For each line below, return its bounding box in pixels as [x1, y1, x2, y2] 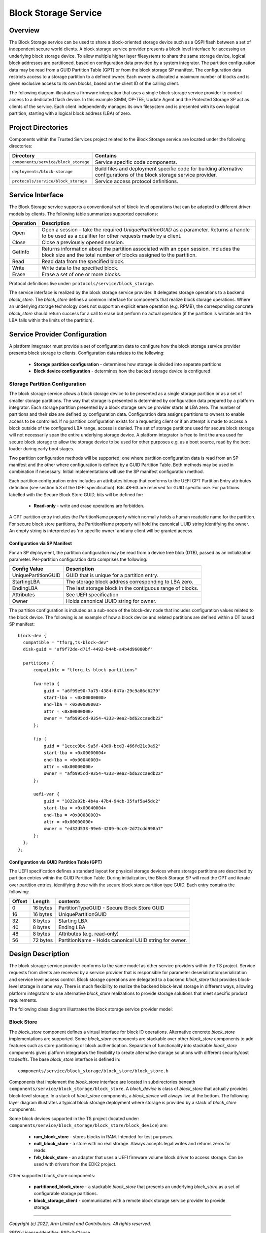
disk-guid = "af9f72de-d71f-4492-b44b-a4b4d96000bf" [23, 647, 153, 652]
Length [33, 898, 50, 905]
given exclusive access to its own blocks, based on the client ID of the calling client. [9, 80, 180, 86]
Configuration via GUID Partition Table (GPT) [9, 859, 102, 865]
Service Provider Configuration [9, 330, 107, 338]
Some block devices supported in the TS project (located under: [9, 1115, 139, 1122]
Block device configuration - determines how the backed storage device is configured [33, 368, 211, 374]
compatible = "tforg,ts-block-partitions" [33, 667, 137, 673]
